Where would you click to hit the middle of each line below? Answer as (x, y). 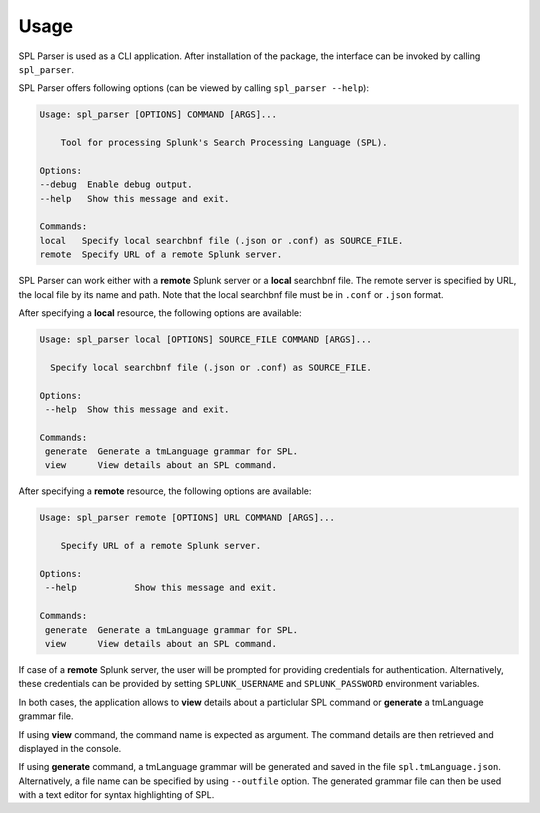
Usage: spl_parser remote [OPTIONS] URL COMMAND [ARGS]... (187, 518)
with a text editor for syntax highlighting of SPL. (116, 795)
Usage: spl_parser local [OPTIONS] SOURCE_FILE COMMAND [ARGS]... (205, 339)
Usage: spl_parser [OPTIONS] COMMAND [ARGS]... (158, 114)
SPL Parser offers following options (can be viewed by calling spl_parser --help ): (194, 88)
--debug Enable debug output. (116, 184)
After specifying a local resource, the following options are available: (160, 312)
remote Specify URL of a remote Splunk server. (161, 254)
